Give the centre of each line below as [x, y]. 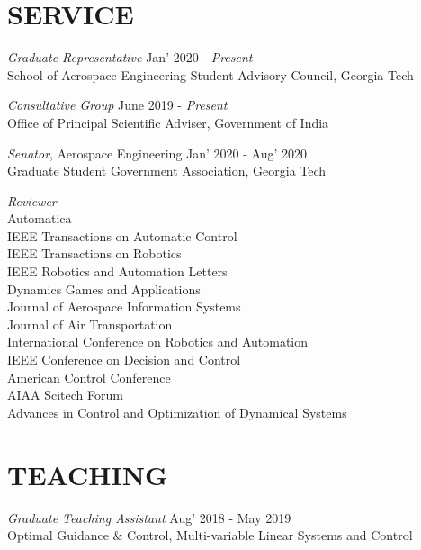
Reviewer [32, 200]
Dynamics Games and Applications [104, 289]
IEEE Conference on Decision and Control [124, 360]
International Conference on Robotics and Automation [158, 342]
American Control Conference [89, 377]
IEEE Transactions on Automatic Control [122, 235]
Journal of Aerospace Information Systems [124, 307]
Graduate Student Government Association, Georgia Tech [167, 171]
